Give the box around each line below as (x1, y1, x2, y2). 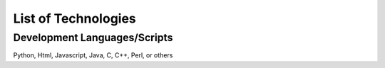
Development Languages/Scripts (13, 31, 173, 44)
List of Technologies (13, 11, 137, 26)
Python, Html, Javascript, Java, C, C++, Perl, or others (13, 51, 173, 59)
